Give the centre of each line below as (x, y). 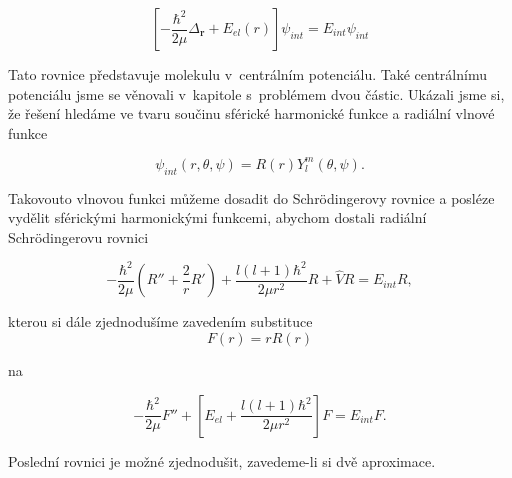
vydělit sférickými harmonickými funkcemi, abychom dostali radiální (217, 217)
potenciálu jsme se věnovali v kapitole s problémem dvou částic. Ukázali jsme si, (256, 93)
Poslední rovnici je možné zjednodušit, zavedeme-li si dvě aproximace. (222, 460)
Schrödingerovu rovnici (78, 236)
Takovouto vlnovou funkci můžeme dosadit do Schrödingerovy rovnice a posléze (251, 197)
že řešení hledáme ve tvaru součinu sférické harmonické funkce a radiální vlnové (251, 113)
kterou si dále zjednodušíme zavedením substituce (160, 321)
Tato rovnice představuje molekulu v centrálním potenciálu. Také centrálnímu (247, 74)
